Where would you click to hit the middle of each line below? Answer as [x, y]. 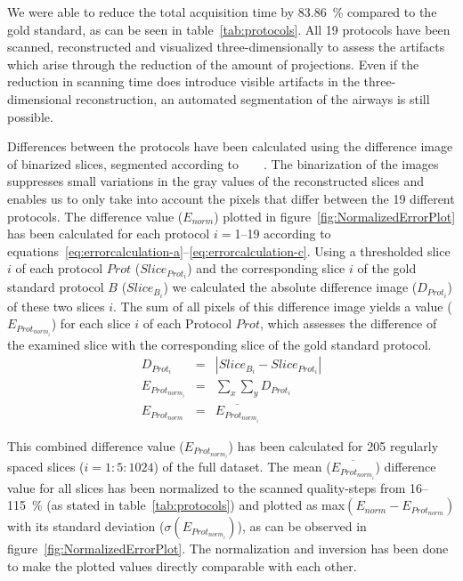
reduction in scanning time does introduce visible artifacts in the [183, 81]
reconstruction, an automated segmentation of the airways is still [253, 98]
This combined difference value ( [96, 445]
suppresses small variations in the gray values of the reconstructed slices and [215, 181]
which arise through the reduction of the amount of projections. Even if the [213, 64]
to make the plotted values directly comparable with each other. [182, 565]
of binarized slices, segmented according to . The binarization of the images [223, 163]
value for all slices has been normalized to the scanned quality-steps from [207, 487]
